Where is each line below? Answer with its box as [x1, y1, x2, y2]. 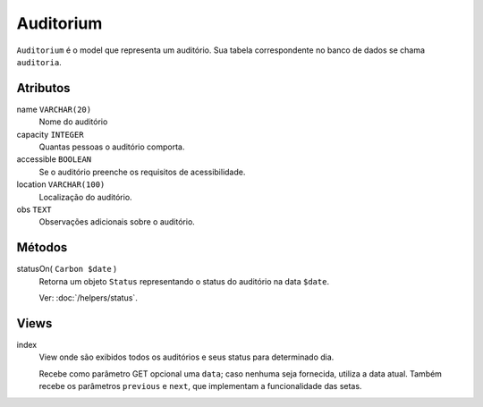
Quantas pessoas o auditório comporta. [38, 141, 185, 152]
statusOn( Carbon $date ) [16, 264, 117, 275]
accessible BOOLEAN [16, 154, 92, 165]
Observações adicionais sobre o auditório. [38, 216, 196, 227]
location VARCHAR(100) [16, 179, 106, 190]
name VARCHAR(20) [16, 104, 92, 114]
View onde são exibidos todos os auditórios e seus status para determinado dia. [38, 352, 335, 362]
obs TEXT [16, 204, 53, 215]
